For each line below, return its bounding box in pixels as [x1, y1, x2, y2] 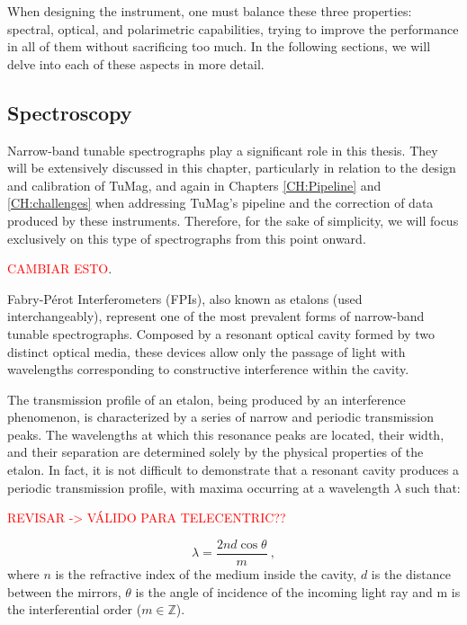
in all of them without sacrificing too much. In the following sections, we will [7, 37, 431, 56]
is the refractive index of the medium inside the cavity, [55, 564, 357, 583]
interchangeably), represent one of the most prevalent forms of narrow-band [7, 307, 425, 326]
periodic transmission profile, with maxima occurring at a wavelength [7, 478, 391, 496]
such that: [405, 478, 461, 496]
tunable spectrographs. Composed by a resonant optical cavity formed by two [7, 324, 435, 343]
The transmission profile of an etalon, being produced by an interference [7, 389, 406, 408]
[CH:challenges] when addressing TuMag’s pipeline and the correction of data [7, 193, 434, 212]
